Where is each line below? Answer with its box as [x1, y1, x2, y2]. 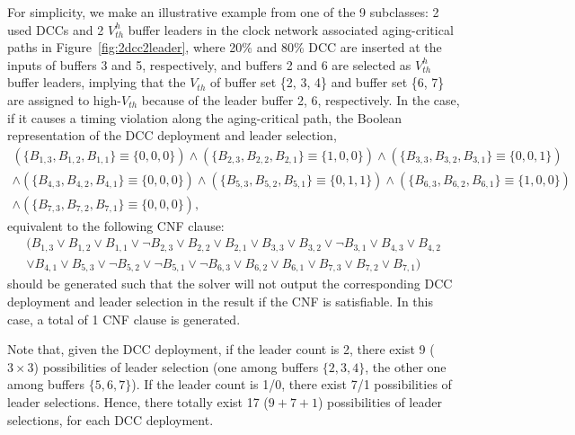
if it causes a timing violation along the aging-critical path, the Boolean [7, 108, 402, 127]
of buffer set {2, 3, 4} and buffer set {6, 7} [209, 73, 445, 92]
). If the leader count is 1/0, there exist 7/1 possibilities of [131, 375, 452, 394]
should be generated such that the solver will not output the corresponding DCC [7, 274, 453, 293]
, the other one [365, 357, 447, 376]
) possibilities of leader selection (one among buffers [33, 357, 319, 376]
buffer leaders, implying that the [7, 73, 186, 92]
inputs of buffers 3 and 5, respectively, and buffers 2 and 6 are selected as [7, 55, 411, 74]
